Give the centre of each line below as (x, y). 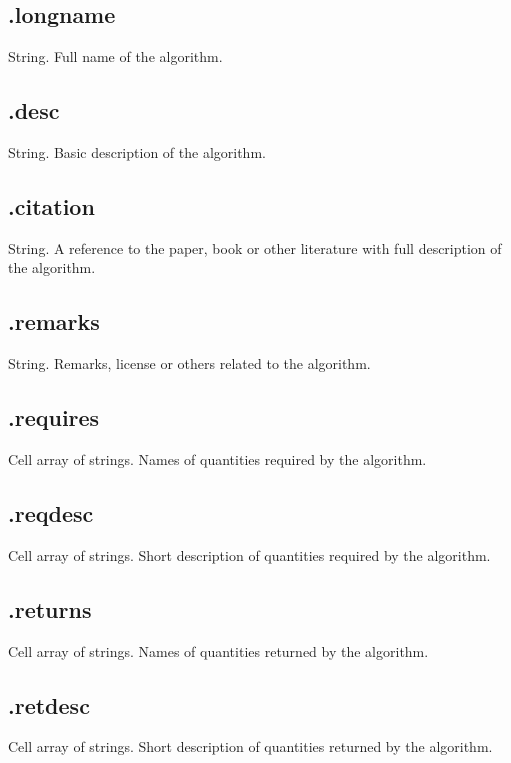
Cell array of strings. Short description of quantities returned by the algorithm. (250, 746)
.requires (54, 417)
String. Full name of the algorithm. (115, 56)
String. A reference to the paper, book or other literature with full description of (255, 247)
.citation (51, 205)
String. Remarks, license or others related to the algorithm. (189, 363)
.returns (50, 608)
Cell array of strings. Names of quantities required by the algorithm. (217, 458)
